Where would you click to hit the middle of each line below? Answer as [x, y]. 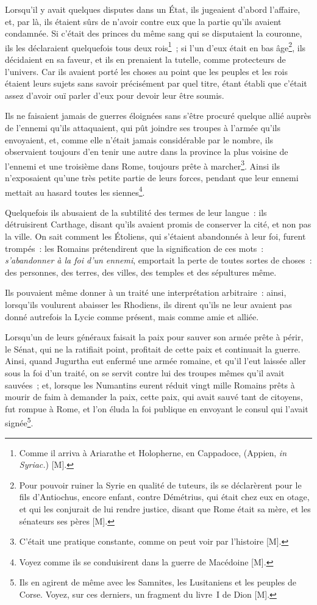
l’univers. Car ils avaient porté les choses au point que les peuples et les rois [146, 71]
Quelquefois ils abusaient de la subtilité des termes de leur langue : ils [136, 212]
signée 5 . [19, 422]
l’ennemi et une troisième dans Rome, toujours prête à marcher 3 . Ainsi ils [143, 165]
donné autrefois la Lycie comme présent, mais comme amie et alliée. [132, 316]
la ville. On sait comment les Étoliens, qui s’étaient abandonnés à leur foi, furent [155, 236]
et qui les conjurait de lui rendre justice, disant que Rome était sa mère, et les [165, 509]
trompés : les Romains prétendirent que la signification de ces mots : [134, 248]
